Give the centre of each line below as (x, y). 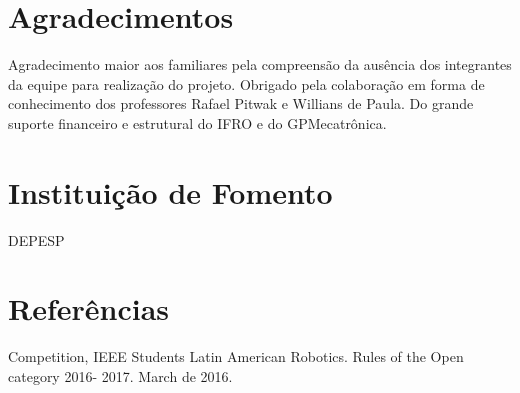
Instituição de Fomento (170, 191)
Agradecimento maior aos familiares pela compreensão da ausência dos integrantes (260, 64)
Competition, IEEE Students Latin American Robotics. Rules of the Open (236, 356)
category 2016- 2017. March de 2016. (120, 375)
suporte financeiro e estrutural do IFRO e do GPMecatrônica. (197, 122)
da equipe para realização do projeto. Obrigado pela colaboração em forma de (246, 83)
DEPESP (36, 239)
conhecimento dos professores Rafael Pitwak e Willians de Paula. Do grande (241, 103)
